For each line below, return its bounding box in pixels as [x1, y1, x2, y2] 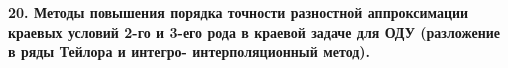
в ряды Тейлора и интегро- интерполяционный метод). [8, 41, 371, 62]
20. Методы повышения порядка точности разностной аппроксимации [8, 2, 469, 22]
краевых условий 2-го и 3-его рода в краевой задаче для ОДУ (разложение [8, 21, 501, 42]
